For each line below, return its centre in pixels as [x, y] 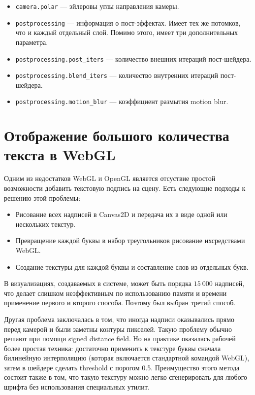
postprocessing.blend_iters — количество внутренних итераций [117, 75]
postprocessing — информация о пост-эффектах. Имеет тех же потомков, [128, 22]
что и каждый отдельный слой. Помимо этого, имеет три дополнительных [127, 32]
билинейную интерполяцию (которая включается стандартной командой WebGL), [127, 358]
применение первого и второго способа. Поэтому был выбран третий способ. [120, 303]
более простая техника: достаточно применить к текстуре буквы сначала [112, 348]
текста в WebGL [60, 155]
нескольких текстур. [46, 224]
